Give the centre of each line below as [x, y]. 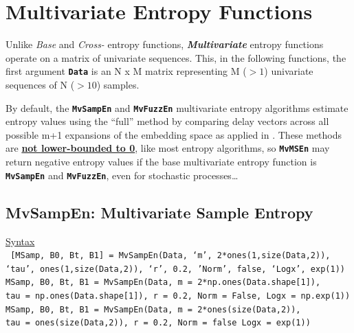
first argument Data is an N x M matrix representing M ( [126, 71]
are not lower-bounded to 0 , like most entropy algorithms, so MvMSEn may [168, 148]
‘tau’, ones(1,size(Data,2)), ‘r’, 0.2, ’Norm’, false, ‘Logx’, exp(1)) [175, 269]
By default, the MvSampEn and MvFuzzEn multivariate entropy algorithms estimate [177, 107]
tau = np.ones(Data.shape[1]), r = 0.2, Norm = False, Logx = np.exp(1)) [178, 296]
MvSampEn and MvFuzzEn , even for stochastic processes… [122, 175]
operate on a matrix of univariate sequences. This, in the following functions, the [176, 57]
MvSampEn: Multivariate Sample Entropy [159, 212]
